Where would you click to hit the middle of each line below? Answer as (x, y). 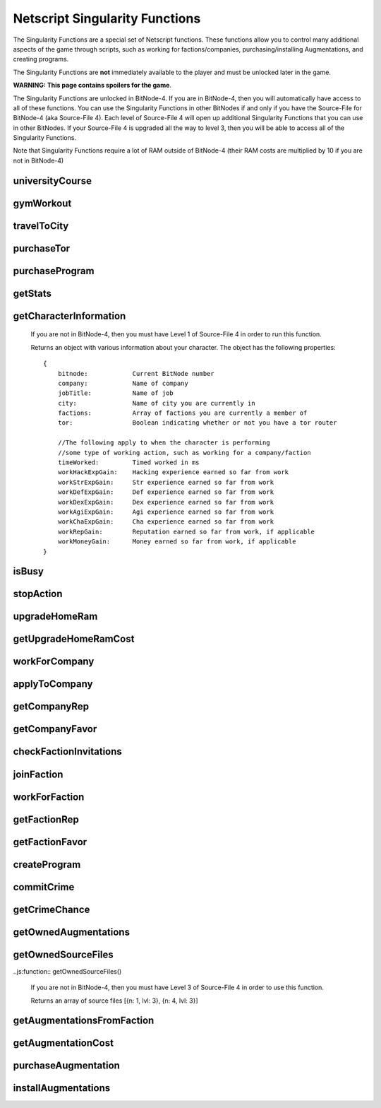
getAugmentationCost (64, 1043)
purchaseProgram (54, 271)
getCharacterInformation (69, 316)
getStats (32, 293)
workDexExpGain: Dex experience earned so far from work (166, 502)
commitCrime (44, 887)
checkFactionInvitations (68, 752)
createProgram (47, 865)
